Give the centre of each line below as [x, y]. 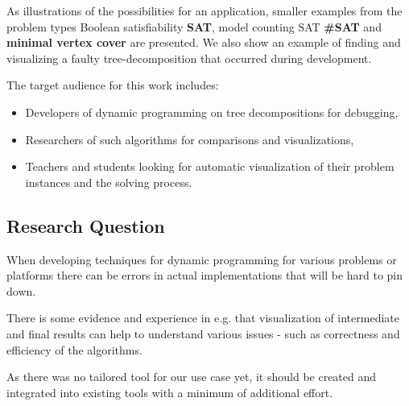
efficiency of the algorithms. [74, 349]
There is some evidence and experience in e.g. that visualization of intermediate [203, 318]
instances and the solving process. [109, 182]
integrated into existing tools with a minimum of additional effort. [170, 392]
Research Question [86, 225]
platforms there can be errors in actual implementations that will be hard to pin [205, 275]
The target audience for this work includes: [113, 85]
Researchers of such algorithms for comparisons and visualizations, [190, 139]
